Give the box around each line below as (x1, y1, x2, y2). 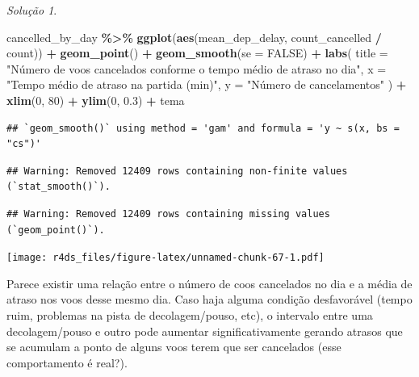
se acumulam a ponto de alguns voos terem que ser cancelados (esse (6, 338, 341, 355)
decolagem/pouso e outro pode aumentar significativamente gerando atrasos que (6, 322, 403, 339)
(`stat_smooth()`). (6, 181, 111, 193)
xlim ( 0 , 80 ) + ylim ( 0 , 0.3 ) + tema (6, 91, 185, 108)
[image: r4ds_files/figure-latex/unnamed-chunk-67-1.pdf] (6, 252, 325, 264)
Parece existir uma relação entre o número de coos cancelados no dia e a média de (6, 274, 413, 291)
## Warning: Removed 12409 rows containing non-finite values (6, 165, 348, 177)
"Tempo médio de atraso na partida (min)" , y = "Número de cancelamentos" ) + (6, 76, 407, 93)
